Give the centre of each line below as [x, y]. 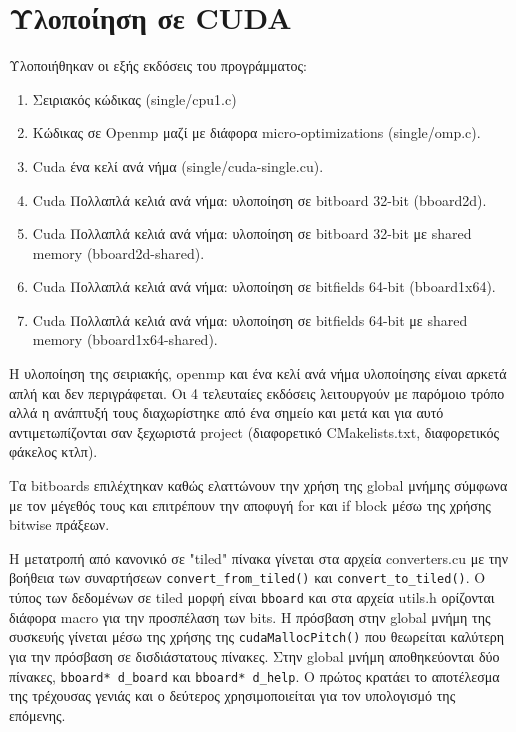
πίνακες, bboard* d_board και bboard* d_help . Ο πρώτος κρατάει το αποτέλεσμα [254, 675]
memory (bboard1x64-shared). [125, 339]
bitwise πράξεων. [59, 524]
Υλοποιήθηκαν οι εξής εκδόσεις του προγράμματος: [158, 65]
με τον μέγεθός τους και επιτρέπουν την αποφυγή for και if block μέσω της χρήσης [250, 504]
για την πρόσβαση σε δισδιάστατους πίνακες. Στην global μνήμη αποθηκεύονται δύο [254, 655]
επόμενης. [37, 714]
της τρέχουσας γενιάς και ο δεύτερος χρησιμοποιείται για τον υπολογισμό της [232, 695]
